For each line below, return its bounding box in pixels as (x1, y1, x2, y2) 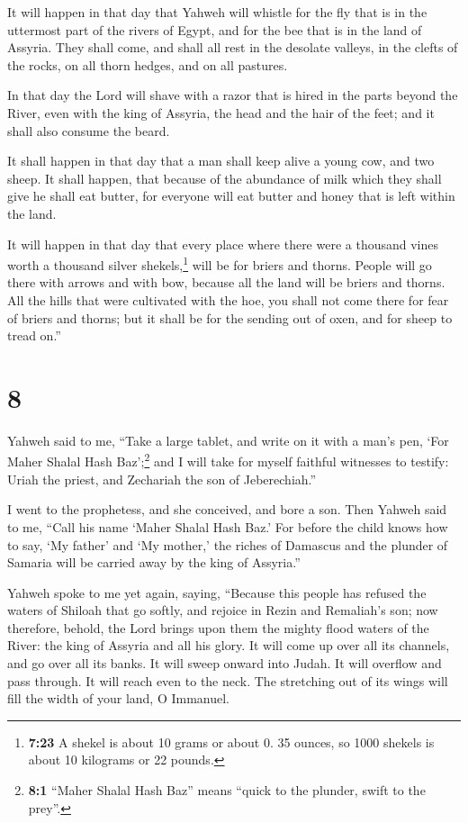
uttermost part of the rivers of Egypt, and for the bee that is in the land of (7, 20, 422, 39)
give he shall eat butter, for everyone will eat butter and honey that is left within (7, 186, 455, 205)
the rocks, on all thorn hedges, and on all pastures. (7, 55, 288, 74)
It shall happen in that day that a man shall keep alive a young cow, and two (7, 151, 435, 170)
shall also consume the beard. (7, 121, 170, 140)
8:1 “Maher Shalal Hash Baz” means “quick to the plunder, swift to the (28, 781, 426, 800)
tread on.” (7, 326, 61, 345)
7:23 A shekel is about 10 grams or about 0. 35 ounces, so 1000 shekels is (28, 732, 435, 751)
